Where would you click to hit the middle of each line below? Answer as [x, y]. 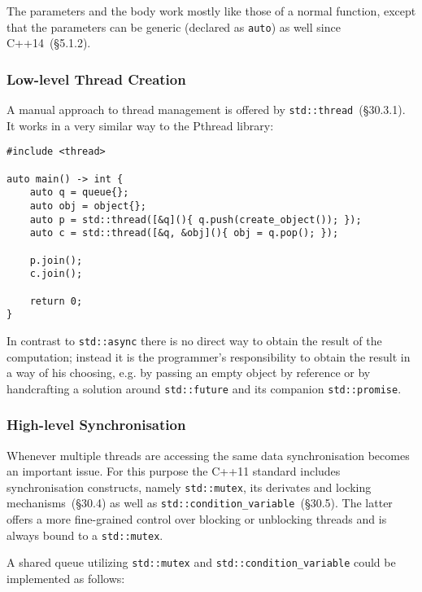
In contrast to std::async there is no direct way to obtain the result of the [194, 340]
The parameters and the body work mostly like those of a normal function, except [211, 11]
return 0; [56, 301]
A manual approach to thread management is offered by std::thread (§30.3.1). [206, 110]
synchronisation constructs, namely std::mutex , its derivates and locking [189, 487]
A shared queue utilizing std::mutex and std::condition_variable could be [201, 562]
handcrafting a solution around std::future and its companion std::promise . [204, 388]
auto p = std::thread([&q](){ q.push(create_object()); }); [196, 219]
